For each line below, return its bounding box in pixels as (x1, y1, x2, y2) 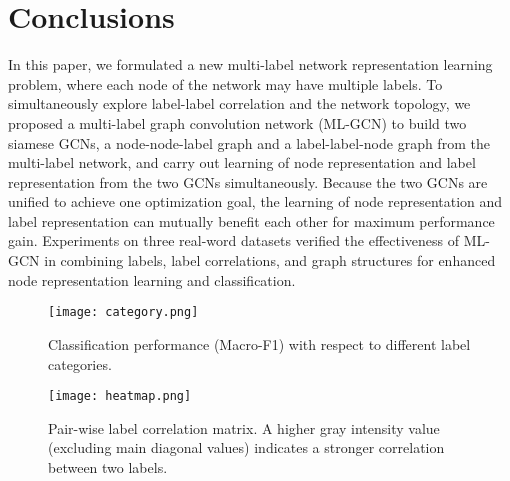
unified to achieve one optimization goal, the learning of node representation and (8, 191, 503, 212)
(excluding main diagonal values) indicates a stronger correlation (48, 437, 445, 458)
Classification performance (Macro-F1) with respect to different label (48, 333, 471, 354)
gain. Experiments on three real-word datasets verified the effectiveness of (8, 230, 460, 251)
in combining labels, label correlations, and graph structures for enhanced (44, 250, 496, 271)
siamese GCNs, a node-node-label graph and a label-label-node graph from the (8, 132, 490, 153)
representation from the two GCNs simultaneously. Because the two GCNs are (8, 171, 488, 192)
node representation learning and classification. (8, 269, 296, 290)
